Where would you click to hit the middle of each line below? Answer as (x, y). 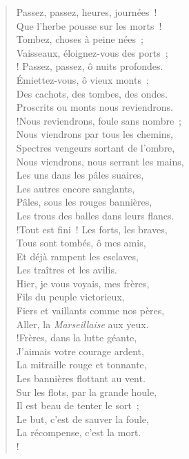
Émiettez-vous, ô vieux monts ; (82, 79)
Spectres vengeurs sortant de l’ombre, (96, 147)
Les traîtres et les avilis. (67, 270)
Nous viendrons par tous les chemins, (94, 134)
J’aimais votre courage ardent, (80, 351)
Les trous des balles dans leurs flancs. (95, 215)
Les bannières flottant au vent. (81, 378)
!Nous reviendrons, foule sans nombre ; (99, 120)
